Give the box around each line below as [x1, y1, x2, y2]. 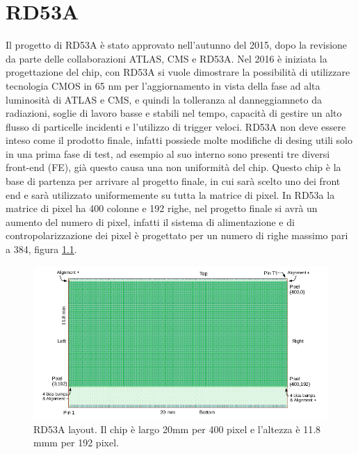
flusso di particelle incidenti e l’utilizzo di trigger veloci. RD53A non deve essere [6, 119, 346, 133]
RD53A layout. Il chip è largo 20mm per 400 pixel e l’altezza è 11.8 [33, 421, 321, 436]
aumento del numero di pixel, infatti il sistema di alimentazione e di [6, 214, 295, 229]
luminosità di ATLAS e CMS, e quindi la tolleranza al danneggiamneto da [6, 92, 322, 106]
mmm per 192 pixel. [33, 435, 119, 450]
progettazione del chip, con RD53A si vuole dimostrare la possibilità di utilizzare [6, 65, 350, 79]
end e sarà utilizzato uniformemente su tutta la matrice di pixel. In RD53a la [6, 187, 335, 202]
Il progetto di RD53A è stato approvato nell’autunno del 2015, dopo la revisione [6, 38, 348, 52]
